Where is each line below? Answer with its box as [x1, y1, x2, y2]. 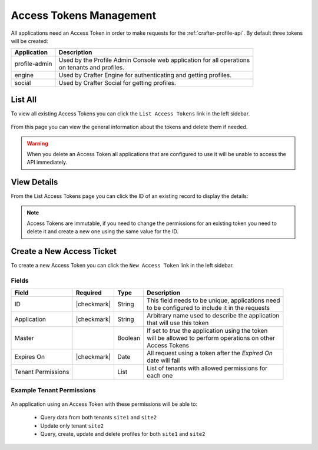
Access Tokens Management [11, 9, 156, 22]
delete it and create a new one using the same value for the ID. [26, 228, 179, 235]
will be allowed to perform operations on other [147, 333, 275, 342]
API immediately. [26, 159, 68, 166]
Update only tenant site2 [40, 422, 104, 429]
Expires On [14, 352, 45, 360]
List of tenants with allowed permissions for [147, 364, 268, 372]
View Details [11, 177, 58, 187]
